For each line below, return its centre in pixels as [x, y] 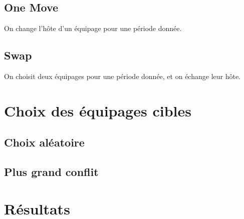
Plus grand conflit [51, 172]
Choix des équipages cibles [98, 110]
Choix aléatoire [44, 142]
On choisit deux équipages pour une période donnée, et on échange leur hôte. [123, 76]
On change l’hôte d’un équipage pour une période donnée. [93, 28]
